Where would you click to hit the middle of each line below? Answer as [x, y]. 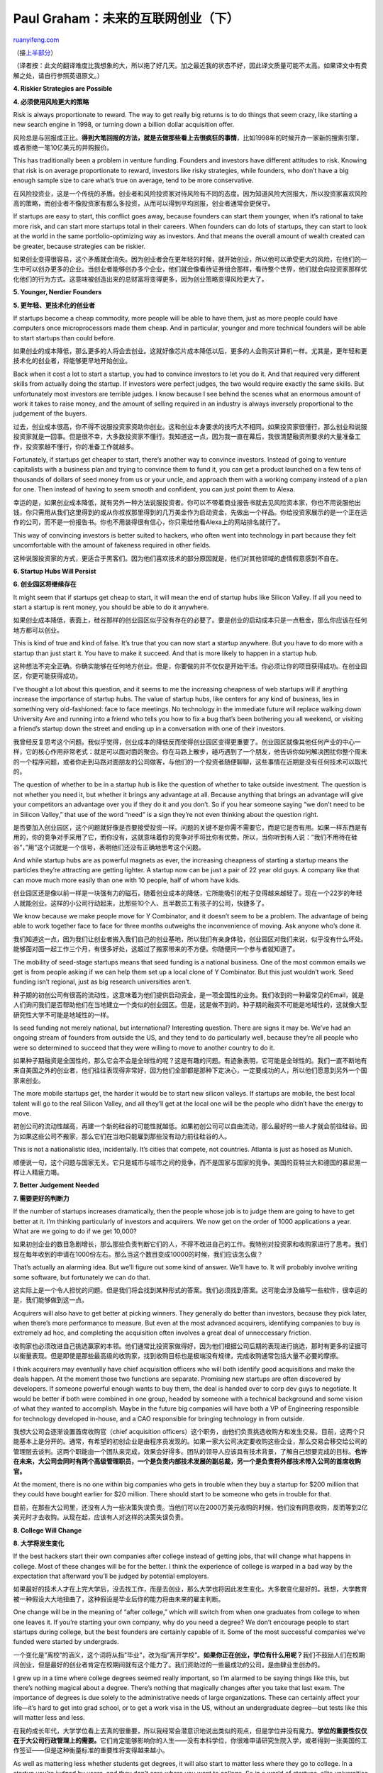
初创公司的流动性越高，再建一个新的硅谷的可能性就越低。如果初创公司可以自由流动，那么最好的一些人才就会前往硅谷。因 [190, 1126]
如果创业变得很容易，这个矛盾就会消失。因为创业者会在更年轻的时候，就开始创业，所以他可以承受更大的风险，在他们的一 [190, 259]
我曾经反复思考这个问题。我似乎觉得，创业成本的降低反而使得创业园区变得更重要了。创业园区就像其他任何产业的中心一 [187, 742]
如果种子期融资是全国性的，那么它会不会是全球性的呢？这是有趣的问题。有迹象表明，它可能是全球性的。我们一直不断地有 [190, 1061]
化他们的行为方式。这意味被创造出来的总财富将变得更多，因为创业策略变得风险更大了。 [140, 279]
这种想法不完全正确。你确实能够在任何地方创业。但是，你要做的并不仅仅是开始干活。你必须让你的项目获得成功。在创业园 [190, 666]
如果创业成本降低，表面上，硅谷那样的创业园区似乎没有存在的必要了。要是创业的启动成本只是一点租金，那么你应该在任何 [190, 620]
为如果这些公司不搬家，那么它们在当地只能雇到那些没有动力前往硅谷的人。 [122, 1136]
